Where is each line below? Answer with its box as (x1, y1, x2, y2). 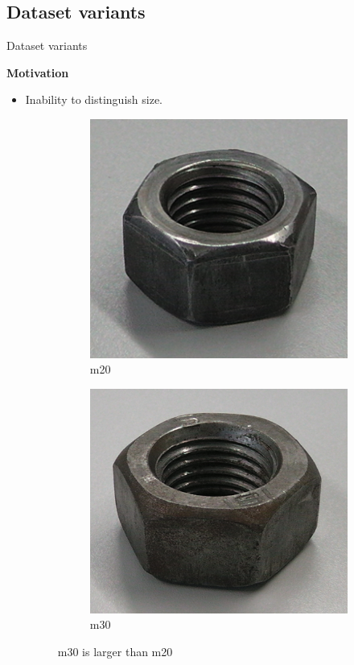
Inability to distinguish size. (25, 91, 163, 108)
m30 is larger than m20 (57, 643, 173, 660)
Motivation (6, 64, 69, 81)
